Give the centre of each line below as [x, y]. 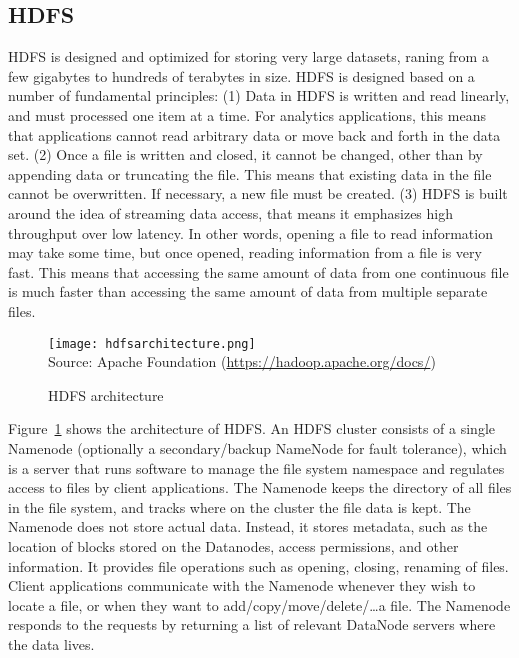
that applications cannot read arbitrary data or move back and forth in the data [254, 134]
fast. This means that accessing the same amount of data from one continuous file [258, 271]
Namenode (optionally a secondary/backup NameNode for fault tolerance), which [257, 447]
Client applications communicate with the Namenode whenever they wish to [242, 585]
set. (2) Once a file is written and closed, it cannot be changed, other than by [245, 154]
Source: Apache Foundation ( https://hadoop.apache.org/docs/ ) [242, 361]
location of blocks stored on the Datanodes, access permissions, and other [233, 545]
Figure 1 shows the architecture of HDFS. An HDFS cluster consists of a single [251, 428]
